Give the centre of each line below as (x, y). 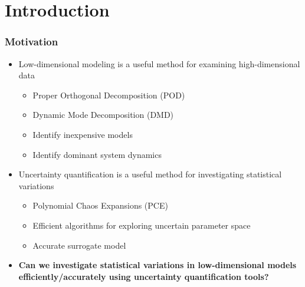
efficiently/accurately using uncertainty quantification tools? (144, 276)
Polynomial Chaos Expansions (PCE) (100, 205)
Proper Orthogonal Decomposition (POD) (109, 95)
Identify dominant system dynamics (97, 154)
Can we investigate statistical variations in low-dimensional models (158, 265)
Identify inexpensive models (83, 134)
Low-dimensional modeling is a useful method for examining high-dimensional (159, 63)
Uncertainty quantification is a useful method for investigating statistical (150, 174)
